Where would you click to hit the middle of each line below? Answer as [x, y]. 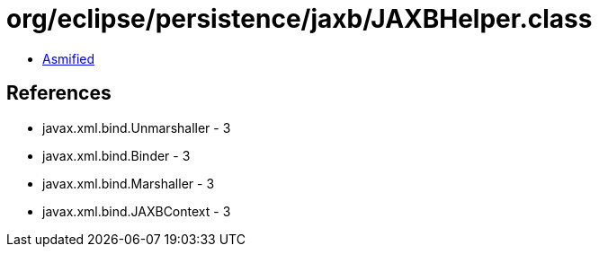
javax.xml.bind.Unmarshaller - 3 [137, 127]
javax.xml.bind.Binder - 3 [116, 155]
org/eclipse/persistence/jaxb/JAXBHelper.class [299, 19]
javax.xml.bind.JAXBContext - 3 [137, 211]
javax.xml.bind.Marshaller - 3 [129, 183]
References [59, 93]
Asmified [69, 58]
